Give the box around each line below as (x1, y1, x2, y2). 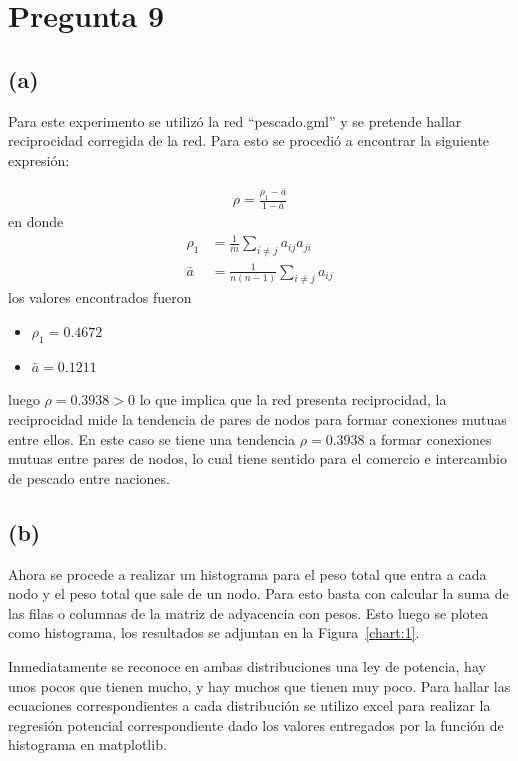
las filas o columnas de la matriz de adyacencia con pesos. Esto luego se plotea (8, 602, 489, 623)
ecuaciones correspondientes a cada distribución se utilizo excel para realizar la (8, 695, 491, 716)
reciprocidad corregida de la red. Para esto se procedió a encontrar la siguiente (8, 130, 490, 151)
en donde (8, 211, 64, 232)
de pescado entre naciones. (8, 467, 170, 488)
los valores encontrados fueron (8, 287, 192, 308)
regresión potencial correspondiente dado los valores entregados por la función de (8, 714, 504, 735)
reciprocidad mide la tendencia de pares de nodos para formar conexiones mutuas (8, 408, 507, 429)
